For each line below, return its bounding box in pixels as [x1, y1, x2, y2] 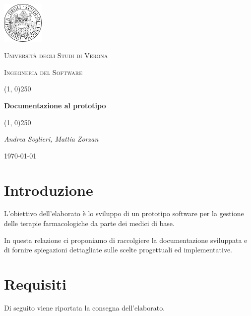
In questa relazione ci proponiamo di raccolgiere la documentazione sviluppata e [4, 235, 248, 245]
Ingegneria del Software [4, 67, 83, 77]
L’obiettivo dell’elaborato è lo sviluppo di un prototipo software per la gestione [4, 208, 244, 219]
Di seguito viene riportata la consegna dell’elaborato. [4, 302, 165, 313]
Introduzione [4, 179, 93, 200]
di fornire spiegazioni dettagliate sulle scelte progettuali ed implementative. [4, 244, 233, 255]
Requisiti [4, 274, 66, 294]
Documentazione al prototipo [4, 100, 106, 110]
